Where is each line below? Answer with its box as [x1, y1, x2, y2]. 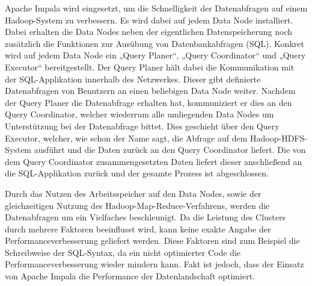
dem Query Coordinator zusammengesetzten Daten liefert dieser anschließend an [5, 155, 302, 167]
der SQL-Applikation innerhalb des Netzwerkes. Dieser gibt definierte [5, 72, 261, 85]
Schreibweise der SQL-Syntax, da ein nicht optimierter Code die [5, 246, 241, 258]
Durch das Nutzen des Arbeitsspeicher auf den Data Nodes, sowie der [5, 187, 262, 199]
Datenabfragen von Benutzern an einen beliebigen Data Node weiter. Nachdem [5, 84, 296, 97]
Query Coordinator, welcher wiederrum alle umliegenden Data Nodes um [5, 108, 274, 120]
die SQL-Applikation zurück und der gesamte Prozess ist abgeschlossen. [5, 167, 269, 179]
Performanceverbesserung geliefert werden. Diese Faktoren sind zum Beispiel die [5, 234, 300, 247]
